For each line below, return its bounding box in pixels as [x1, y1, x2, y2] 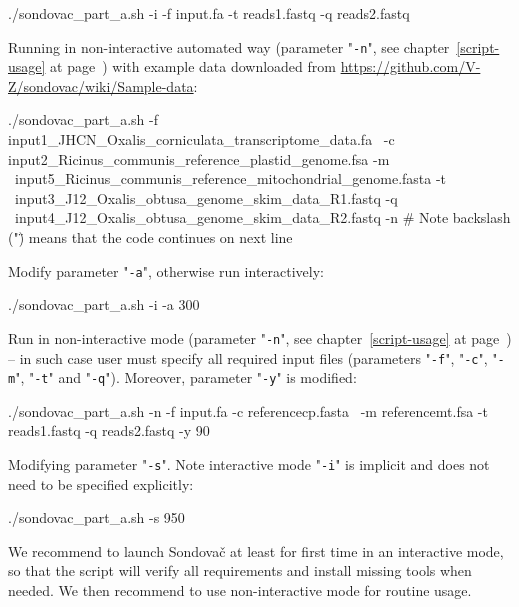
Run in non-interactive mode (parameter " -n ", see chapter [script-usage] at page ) [8, 327, 512, 348]
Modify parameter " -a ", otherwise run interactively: [8, 260, 324, 281]
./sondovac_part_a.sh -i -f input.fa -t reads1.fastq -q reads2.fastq [8, 3, 410, 23]
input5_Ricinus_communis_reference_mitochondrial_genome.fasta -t [14, 168, 447, 189]
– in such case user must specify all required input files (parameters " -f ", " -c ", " [8, 347, 498, 368]
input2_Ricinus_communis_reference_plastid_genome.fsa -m [8, 148, 390, 169]
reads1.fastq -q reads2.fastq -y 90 [8, 420, 210, 441]
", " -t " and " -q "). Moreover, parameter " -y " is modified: [15, 367, 357, 388]
